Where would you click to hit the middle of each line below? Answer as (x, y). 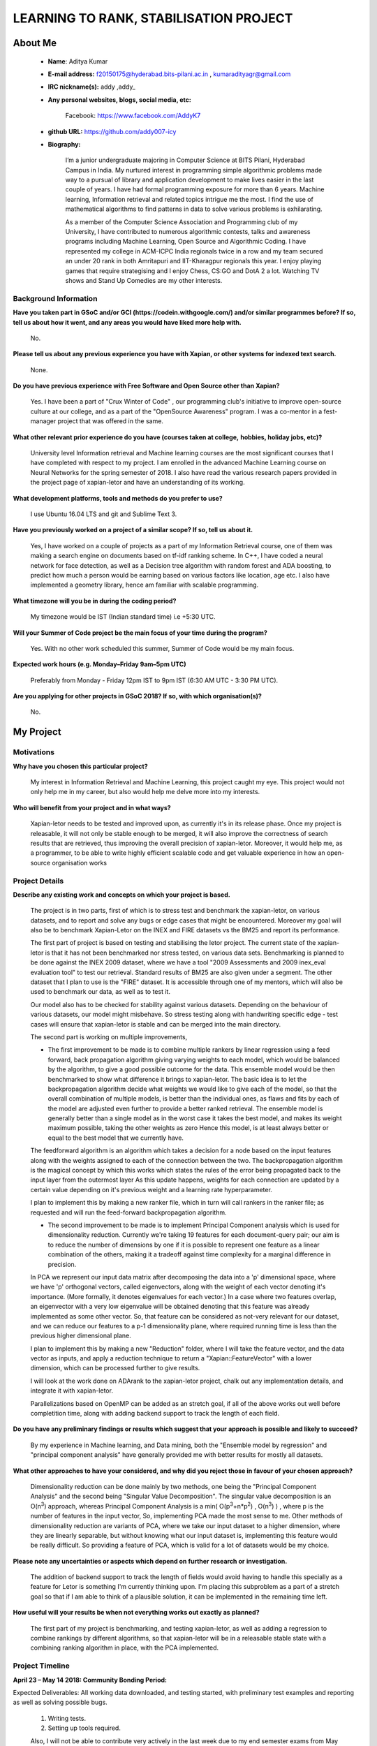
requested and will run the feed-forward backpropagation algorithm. (128, 1212)
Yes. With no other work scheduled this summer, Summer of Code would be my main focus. (162, 648)
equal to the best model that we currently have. (116, 1138)
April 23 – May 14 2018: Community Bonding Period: (90, 1680)
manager (43, 421)
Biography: (64, 144)
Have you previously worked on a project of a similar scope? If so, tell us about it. (133, 530)
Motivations (34, 752)
